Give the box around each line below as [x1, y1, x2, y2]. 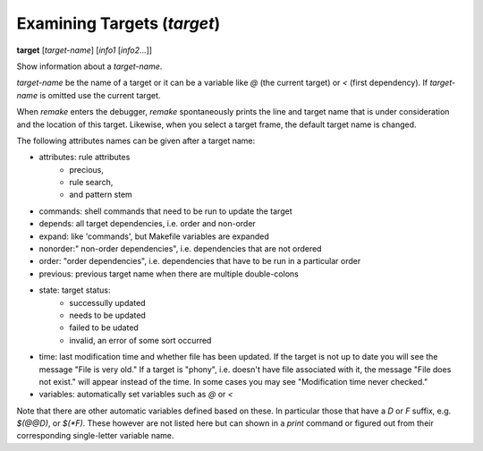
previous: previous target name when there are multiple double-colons [38, 268, 299, 279]
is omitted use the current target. [39, 89, 161, 100]
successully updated [69, 297, 147, 308]
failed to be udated [69, 322, 139, 333]
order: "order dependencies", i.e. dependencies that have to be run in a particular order [38, 256, 361, 267]
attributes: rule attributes [38, 152, 131, 163]
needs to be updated [69, 310, 147, 320]
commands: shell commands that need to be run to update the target [38, 206, 292, 217]
